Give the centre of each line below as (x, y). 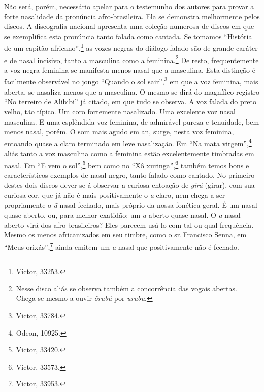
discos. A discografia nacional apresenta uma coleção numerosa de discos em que (129, 26)
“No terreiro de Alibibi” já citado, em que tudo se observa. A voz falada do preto (130, 101)
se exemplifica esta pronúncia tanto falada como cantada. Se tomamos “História (128, 36)
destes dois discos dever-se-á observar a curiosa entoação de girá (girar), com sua (129, 185)
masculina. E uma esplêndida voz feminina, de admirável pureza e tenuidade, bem (132, 121)
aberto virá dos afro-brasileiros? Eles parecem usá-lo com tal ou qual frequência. (129, 224)
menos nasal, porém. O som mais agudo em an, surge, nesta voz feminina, (119, 131)
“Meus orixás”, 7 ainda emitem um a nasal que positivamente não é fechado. (122, 246)
